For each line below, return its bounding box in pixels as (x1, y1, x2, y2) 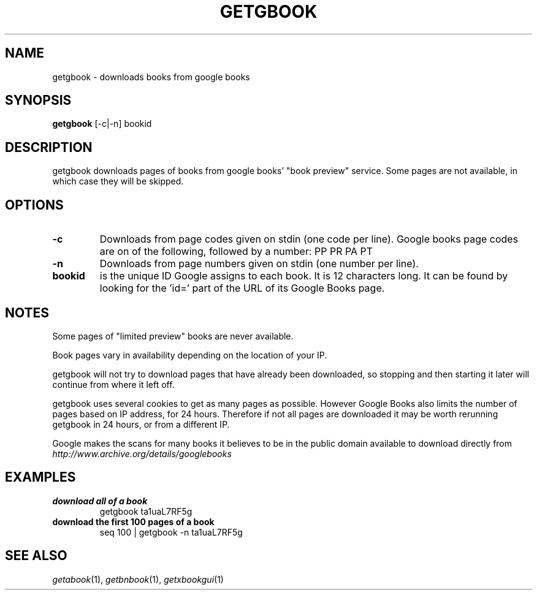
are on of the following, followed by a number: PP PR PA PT (99, 245, 373, 258)
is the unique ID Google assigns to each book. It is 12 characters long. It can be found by (99, 270, 508, 282)
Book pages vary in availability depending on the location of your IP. (52, 349, 327, 360)
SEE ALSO (5, 548, 67, 564)
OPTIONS (5, 197, 64, 213)
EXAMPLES (5, 469, 76, 485)
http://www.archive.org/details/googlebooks (52, 448, 232, 459)
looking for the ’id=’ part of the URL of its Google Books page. (99, 282, 385, 295)
